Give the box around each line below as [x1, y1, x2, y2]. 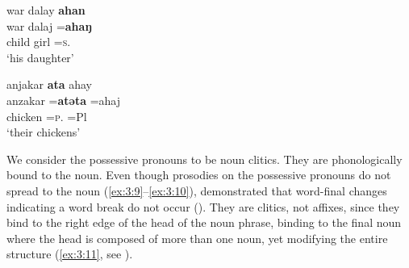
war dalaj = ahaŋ [6, 17, 92, 34]
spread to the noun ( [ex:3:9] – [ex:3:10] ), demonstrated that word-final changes [6, 182, 387, 199]
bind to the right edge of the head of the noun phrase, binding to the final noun [6, 214, 402, 231]
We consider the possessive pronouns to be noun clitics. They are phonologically [6, 150, 403, 167]
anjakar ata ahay [6, 76, 92, 93]
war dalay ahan [6, 2, 86, 18]
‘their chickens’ [6, 124, 81, 140]
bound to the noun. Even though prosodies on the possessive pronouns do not [6, 166, 391, 183]
